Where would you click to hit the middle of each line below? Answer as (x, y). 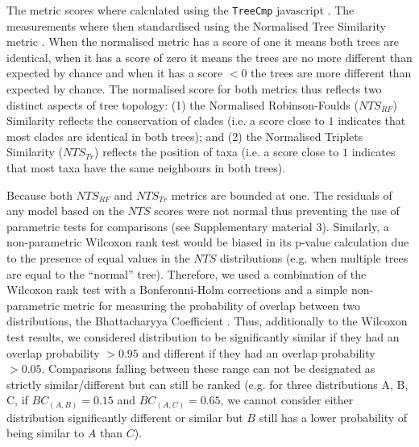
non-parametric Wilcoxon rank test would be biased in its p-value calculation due (208, 242)
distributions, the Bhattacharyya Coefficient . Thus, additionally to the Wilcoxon (207, 321)
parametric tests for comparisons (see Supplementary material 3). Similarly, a (198, 226)
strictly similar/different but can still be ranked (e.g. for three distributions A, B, (207, 384)
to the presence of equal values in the (98, 257)
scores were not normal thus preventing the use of (277, 211)
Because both (39, 195)
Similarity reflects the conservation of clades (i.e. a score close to (166, 120)
